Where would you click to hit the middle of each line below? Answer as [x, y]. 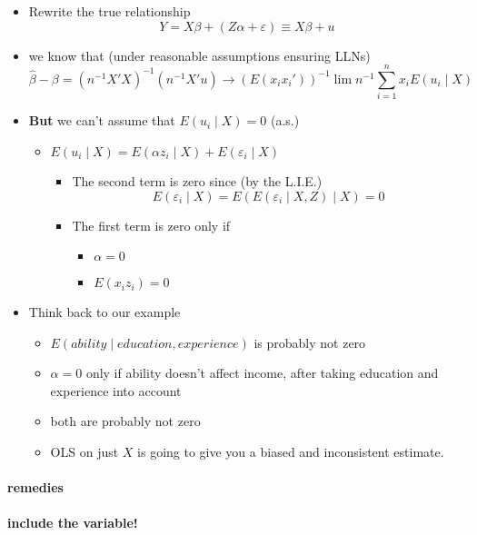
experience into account [116, 390]
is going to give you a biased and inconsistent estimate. [291, 452]
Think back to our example [104, 312]
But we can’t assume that [102, 120]
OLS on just [84, 452]
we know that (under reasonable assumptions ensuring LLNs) [199, 55]
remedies [35, 487]
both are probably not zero [125, 421]
